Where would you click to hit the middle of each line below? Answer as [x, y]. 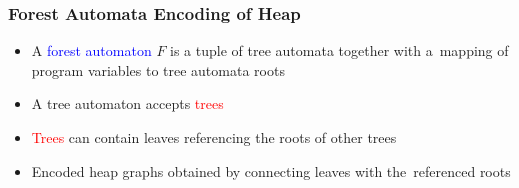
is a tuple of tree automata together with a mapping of [339, 50]
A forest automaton [91, 50]
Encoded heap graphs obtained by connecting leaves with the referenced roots [271, 170]
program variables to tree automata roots [158, 69]
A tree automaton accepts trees [127, 103]
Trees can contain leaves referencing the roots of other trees [214, 137]
